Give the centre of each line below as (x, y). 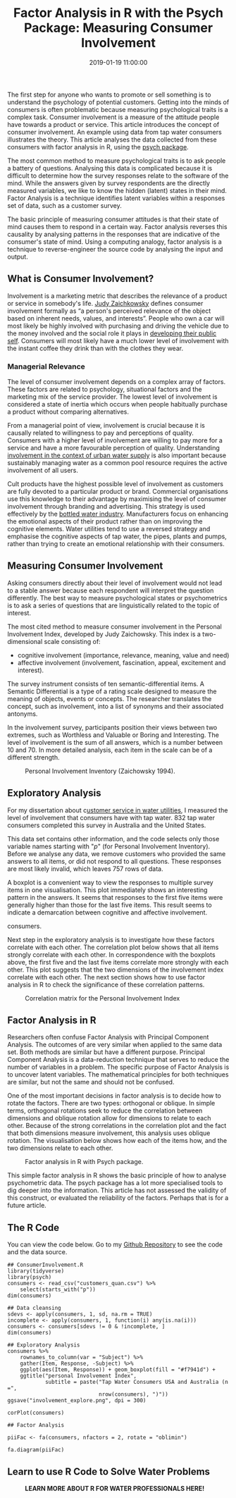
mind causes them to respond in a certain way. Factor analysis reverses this (117, 226)
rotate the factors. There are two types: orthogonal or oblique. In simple (111, 1103)
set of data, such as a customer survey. (64, 205)
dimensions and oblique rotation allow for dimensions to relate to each (109, 1118)
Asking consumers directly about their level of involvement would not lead (115, 583)
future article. (27, 1206)
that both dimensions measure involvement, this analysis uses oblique (109, 1133)
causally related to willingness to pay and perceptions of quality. (100, 433)
